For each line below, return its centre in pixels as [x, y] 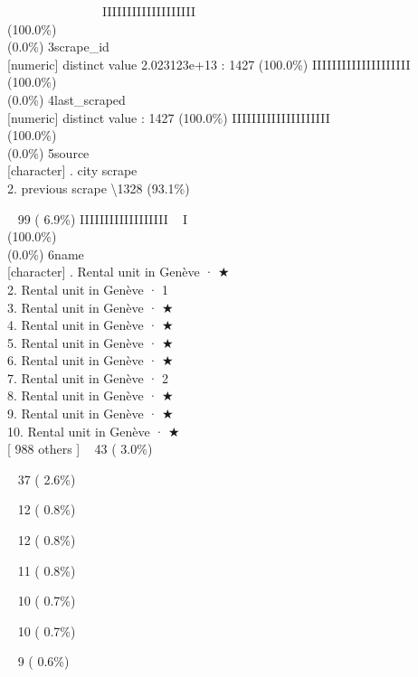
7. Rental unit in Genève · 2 [88, 377]
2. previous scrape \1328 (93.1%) [99, 188]
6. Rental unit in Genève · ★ [90, 360]
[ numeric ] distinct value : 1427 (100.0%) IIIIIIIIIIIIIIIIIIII [169, 117]
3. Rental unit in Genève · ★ [90, 307]
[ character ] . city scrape [72, 170]
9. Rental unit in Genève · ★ [90, 414]
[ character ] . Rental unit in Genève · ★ [119, 272]
